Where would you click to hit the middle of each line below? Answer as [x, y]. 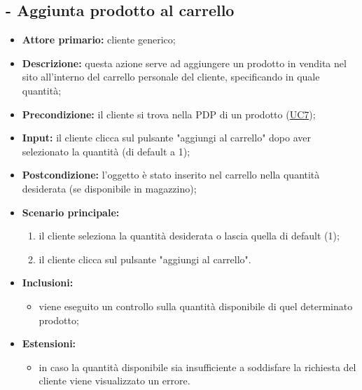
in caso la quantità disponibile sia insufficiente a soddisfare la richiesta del [197, 367]
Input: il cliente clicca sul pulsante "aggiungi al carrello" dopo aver [166, 138]
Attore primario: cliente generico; [99, 40]
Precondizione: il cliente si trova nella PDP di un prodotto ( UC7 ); [169, 114]
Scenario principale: [71, 212]
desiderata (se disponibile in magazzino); [109, 188]
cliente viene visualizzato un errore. [114, 381]
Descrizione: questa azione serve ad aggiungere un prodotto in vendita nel [184, 63]
